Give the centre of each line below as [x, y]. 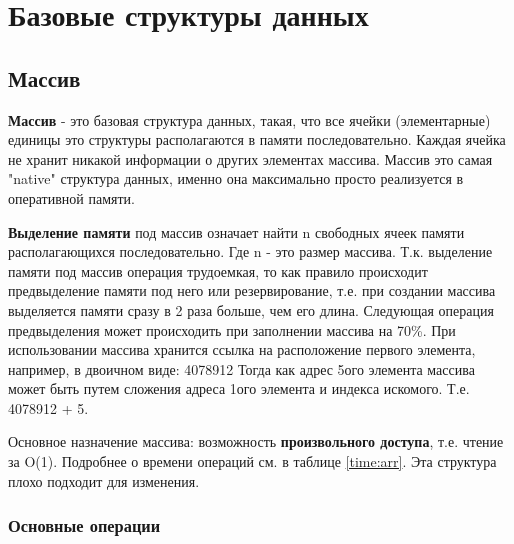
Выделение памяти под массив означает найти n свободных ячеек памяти [236, 231]
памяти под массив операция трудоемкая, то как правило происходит [218, 270]
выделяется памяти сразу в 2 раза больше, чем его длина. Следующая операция [251, 309]
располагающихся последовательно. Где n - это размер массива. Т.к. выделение [250, 251]
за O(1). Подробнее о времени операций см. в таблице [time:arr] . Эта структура [252, 461]
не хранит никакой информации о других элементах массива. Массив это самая [250, 158]
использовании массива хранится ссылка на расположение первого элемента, [242, 349]
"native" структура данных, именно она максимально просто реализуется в [236, 178]
